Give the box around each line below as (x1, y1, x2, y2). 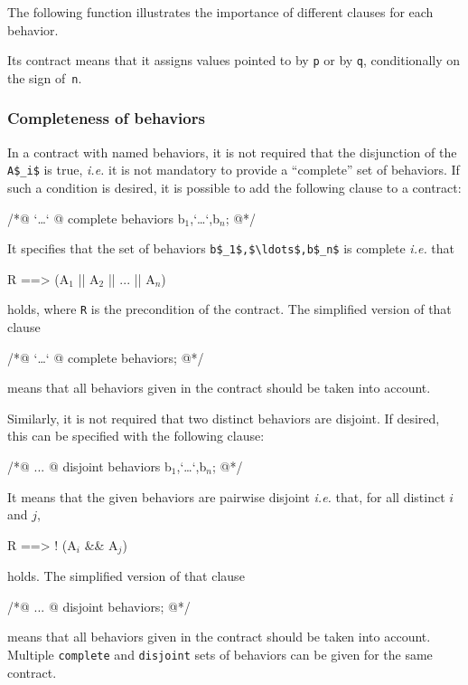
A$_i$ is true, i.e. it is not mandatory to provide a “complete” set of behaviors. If (7, 160, 460, 179)
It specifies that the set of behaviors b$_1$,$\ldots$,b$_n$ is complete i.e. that (7, 239, 455, 258)
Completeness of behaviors (7, 107, 205, 129)
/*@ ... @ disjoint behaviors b (7, 457, 172, 476)
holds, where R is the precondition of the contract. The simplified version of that (7, 300, 452, 319)
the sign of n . (7, 68, 82, 87)
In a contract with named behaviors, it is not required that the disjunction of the (7, 142, 457, 161)
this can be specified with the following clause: (7, 426, 265, 445)
